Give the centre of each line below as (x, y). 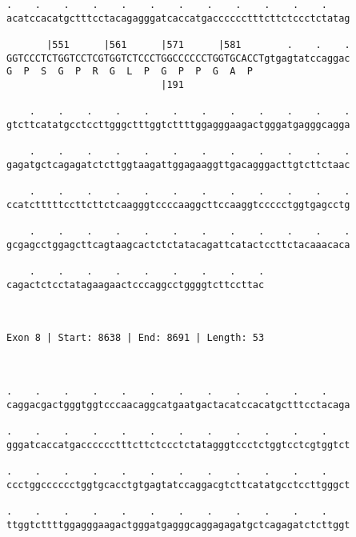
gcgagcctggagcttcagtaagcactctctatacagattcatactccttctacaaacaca (178, 244)
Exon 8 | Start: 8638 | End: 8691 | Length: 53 (136, 338)
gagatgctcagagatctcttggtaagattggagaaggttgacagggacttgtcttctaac (178, 164)
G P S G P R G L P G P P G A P (130, 72)
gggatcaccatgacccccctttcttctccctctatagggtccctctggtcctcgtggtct (178, 445)
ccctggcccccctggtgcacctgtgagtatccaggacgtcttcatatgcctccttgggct (178, 485)
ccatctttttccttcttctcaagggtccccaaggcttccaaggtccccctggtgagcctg (178, 204)
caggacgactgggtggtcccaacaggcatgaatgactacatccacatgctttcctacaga (178, 405)
